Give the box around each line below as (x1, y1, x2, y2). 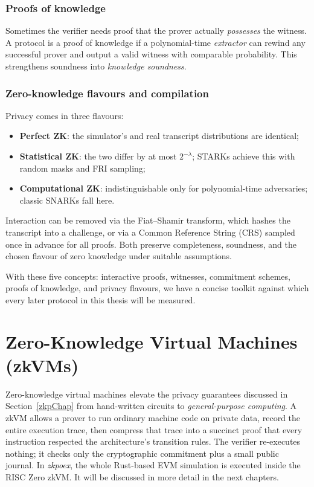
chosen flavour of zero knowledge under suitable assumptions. (5, 250, 232, 262)
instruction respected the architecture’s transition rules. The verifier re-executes (5, 435, 301, 448)
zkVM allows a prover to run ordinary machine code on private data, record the (5, 411, 301, 424)
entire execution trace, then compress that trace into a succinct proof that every (5, 423, 303, 436)
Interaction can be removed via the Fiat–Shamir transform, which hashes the (5, 214, 290, 227)
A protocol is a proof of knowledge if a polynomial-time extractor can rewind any (5, 36, 306, 48)
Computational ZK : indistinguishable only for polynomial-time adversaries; (19, 182, 308, 195)
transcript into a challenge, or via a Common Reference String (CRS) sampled (5, 225, 295, 238)
